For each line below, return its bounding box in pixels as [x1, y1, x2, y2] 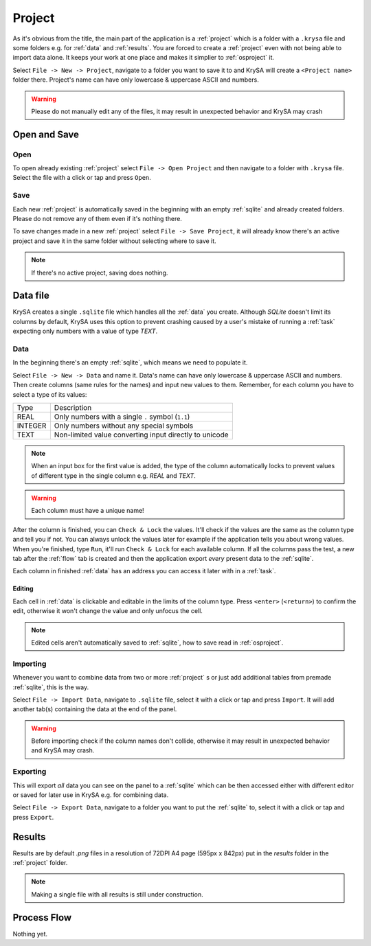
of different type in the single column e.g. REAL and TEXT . [31, 471, 196, 480]
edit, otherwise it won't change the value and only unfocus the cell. [12, 607, 203, 615]
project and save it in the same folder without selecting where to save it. [12, 237, 216, 245]
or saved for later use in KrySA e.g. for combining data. [12, 791, 169, 799]
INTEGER [16, 421, 47, 430]
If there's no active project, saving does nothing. [31, 268, 168, 277]
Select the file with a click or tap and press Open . [12, 174, 151, 182]
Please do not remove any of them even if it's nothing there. [12, 214, 182, 222]
